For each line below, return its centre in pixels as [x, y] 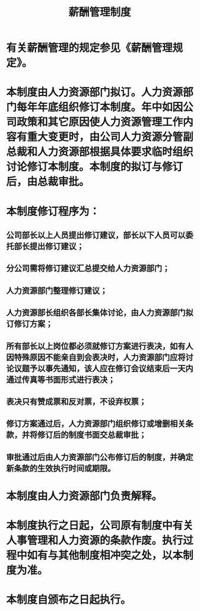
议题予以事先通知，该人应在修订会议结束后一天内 [104, 368]
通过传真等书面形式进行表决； [61, 379]
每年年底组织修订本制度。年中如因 [100, 107]
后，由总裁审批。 [48, 182]
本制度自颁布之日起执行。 [69, 600]
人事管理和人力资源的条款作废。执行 [95, 541]
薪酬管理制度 [99, 12]
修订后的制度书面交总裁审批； [92, 435]
